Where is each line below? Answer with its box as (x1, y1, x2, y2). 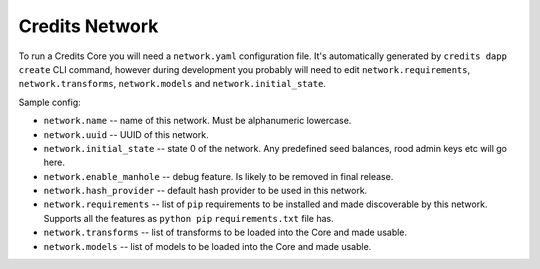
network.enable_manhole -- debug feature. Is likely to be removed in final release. (43, 170, 394, 182)
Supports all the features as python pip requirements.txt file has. (43, 212, 334, 224)
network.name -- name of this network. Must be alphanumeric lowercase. (43, 115, 352, 127)
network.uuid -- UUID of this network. (43, 128, 209, 140)
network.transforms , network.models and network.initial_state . (18, 78, 327, 90)
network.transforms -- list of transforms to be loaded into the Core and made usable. (43, 226, 408, 239)
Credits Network (18, 15, 159, 37)
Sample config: (18, 96, 82, 108)
